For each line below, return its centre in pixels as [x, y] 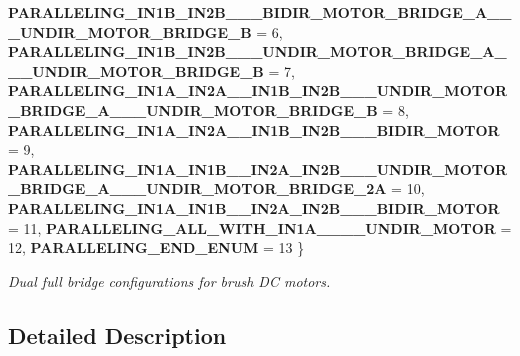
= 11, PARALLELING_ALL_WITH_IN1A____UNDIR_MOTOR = [260, 227]
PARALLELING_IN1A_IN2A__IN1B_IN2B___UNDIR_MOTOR [258, 90]
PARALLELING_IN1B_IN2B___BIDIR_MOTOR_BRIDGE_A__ [260, 12]
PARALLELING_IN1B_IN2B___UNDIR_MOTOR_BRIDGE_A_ [257, 51]
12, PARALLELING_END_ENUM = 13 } [156, 247]
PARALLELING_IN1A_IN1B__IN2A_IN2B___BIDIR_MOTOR [254, 207]
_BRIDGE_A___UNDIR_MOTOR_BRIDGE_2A [197, 188]
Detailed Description [117, 334]
